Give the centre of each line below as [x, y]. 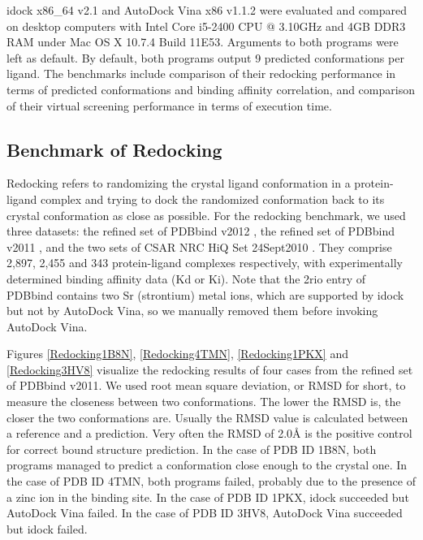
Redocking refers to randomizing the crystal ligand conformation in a [179, 183]
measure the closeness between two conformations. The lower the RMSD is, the [204, 402]
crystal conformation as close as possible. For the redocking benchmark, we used [206, 215]
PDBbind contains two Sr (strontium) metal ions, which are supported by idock [205, 294]
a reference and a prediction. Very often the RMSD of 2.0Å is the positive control [209, 433]
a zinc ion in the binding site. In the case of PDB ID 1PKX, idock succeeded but [208, 497]
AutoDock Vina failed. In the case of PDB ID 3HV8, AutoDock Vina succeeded [205, 513]
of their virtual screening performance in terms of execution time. [169, 105]
